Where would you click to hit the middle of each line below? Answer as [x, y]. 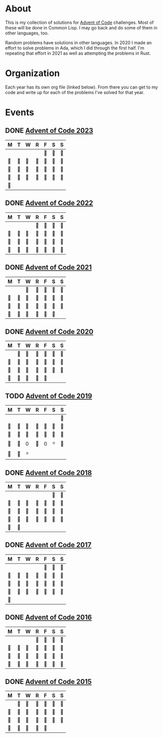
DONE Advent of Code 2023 [49, 131]
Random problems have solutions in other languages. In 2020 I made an [79, 42]
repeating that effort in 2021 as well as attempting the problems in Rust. [78, 53]
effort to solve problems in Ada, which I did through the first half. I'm [75, 48]
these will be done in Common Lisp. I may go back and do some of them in [81, 27]
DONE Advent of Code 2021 [49, 267]
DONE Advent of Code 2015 [49, 682]
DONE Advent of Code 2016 [49, 617]
